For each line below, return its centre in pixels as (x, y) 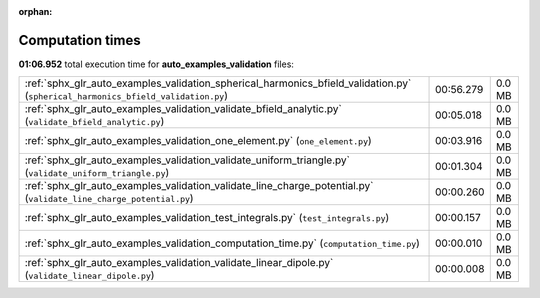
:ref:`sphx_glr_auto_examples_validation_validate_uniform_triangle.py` (187, 160)
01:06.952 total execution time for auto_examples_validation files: (156, 64)
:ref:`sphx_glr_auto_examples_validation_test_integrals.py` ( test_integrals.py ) (207, 218)
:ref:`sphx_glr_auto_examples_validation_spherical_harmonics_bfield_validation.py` (218, 83)
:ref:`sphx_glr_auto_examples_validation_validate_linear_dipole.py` (179, 263)
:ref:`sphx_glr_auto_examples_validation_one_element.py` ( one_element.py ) (198, 141)
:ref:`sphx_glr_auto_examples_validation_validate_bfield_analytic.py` (183, 109)
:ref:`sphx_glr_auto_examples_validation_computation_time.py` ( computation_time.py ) (222, 243)
